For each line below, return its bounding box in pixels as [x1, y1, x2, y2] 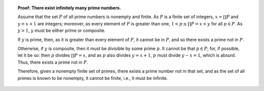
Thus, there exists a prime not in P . [18, 59, 88, 65]
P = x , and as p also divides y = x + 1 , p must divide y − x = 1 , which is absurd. [74, 52, 236, 58]
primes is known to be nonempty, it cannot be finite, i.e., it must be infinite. [18, 75, 168, 81]
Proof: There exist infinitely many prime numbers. [18, 5, 121, 11]
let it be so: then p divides [18, 52, 70, 58]
